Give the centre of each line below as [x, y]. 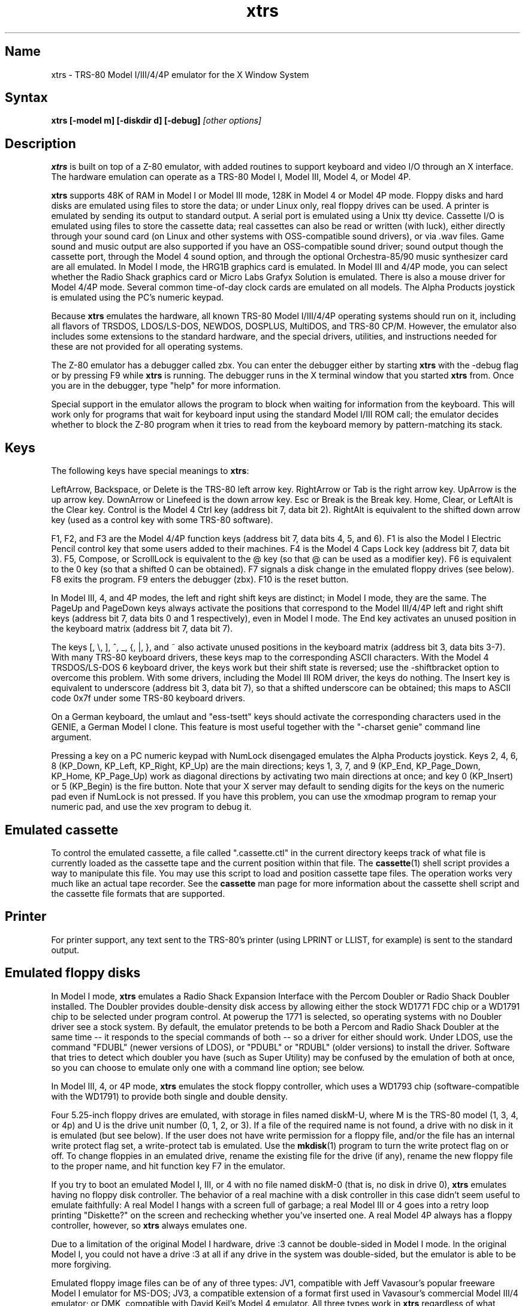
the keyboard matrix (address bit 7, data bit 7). [142, 629]
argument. [71, 737]
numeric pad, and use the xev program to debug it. [151, 807]
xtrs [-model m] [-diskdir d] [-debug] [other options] [156, 121]
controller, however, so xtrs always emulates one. [149, 1225]
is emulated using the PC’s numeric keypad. [138, 298]
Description [40, 143]
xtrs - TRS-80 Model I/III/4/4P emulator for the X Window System [180, 74]
